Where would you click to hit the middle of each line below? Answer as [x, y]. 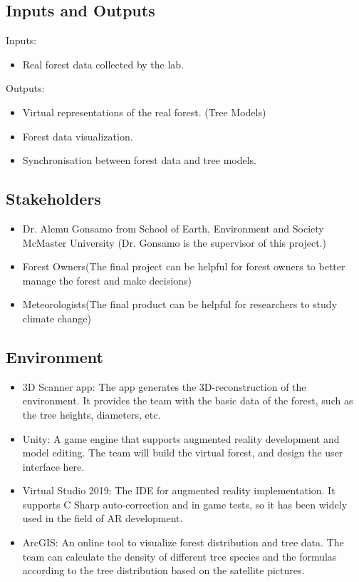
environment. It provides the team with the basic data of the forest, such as [188, 400]
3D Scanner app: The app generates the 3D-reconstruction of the [164, 386]
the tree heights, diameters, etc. [92, 414]
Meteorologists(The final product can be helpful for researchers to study [180, 304]
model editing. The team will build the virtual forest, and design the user [183, 453]
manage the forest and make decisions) [107, 280]
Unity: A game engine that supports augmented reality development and [181, 438]
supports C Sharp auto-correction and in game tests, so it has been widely [185, 504]
